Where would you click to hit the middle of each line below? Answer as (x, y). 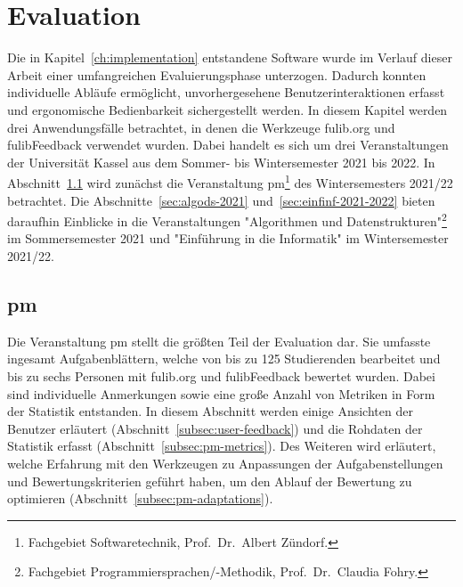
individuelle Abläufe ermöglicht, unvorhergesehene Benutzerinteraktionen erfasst (226, 92)
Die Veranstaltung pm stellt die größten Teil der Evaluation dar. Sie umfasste (219, 341)
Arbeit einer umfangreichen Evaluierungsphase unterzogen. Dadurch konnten (217, 74)
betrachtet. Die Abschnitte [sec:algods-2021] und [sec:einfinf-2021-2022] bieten (221, 200)
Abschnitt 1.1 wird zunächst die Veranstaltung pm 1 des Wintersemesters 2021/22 (230, 181)
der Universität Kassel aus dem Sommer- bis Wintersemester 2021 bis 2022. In (221, 162)
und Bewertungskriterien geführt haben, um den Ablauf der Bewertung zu (210, 481)
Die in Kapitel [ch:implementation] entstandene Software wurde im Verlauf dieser (230, 57)
